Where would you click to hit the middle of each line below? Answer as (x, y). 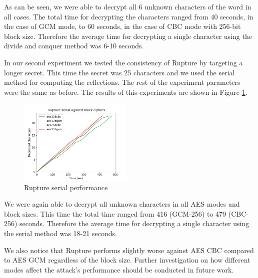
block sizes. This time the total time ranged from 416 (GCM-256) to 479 (115, 213)
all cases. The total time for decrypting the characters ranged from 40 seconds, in (129, 16)
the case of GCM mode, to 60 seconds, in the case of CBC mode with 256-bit (122, 26)
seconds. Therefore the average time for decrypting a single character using (134, 223)
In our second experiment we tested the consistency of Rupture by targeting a (123, 62)
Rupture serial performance (66, 187)
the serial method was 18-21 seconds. (60, 233)
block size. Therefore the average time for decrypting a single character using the (128, 36)
